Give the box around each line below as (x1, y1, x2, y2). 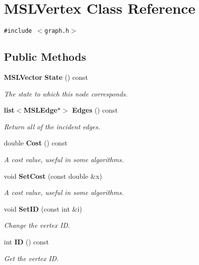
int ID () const (4, 236, 49, 246)
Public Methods (4, 49, 87, 64)
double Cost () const (4, 138, 67, 148)
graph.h (44, 27, 69, 35)
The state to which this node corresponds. (4, 88, 128, 98)
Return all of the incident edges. (4, 121, 100, 131)
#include (4, 27, 32, 35)
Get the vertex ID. (4, 253, 59, 263)
